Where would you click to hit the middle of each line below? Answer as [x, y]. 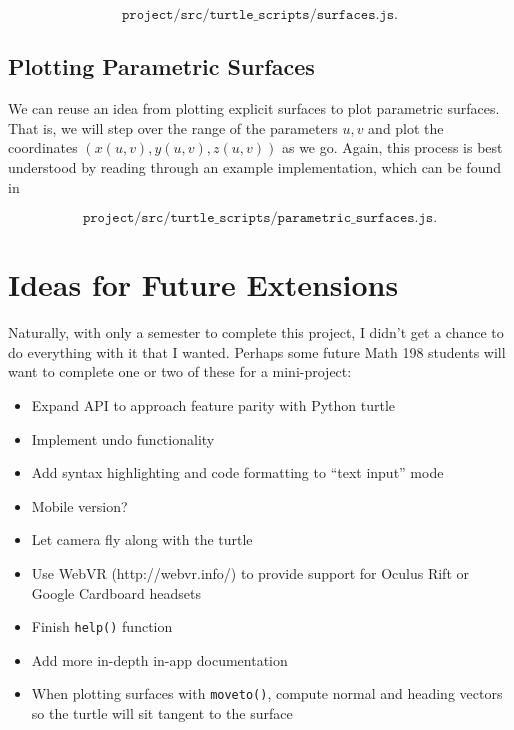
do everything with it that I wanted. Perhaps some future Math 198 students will [257, 351]
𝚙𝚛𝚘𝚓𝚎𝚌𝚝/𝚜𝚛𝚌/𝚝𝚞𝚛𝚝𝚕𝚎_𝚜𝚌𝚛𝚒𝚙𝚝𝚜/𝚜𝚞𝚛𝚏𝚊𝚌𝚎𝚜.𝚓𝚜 [258, 15]
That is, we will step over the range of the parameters [173, 127]
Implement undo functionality [123, 438]
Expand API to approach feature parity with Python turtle [213, 405]
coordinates [43, 147]
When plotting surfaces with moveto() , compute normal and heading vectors [267, 693]
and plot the [406, 127]
